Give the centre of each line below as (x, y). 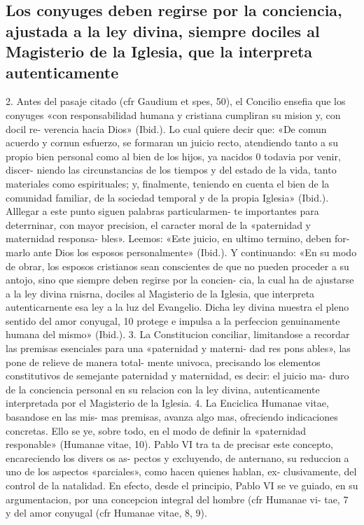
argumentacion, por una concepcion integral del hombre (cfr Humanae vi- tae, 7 (177, 499)
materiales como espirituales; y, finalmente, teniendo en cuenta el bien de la (168, 183)
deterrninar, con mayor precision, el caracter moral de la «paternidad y (159, 224)
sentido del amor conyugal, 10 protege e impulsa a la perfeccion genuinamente (173, 320)
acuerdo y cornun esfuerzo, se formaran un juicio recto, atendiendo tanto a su (172, 142)
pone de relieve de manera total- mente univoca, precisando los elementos (163, 362)
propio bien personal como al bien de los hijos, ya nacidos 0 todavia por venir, (173, 156)
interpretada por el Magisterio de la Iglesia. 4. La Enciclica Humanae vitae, (167, 403)
